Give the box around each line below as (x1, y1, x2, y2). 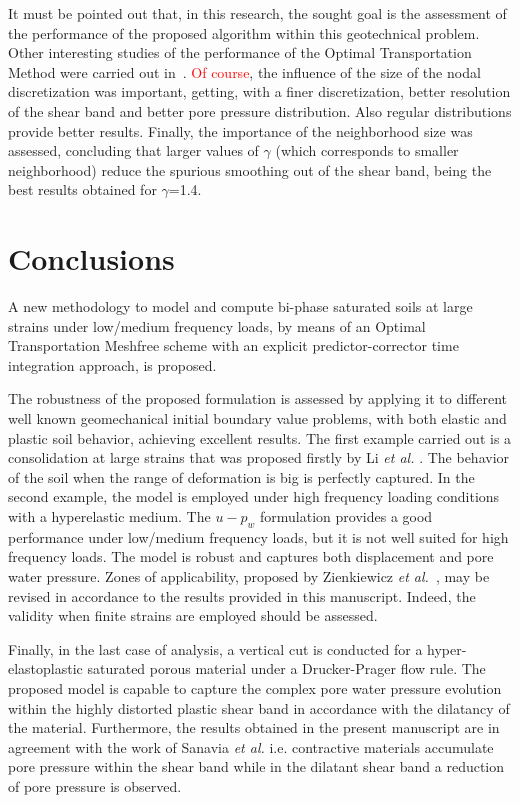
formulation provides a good (260, 506, 433, 526)
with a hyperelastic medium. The (8, 506, 211, 526)
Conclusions (8, 238, 175, 279)
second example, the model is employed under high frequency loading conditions (8, 486, 500, 507)
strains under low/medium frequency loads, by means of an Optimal (8, 315, 426, 336)
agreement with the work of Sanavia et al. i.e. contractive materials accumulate (8, 736, 494, 757)
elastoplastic (8, 658, 83, 679)
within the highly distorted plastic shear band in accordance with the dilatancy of (8, 697, 510, 718)
